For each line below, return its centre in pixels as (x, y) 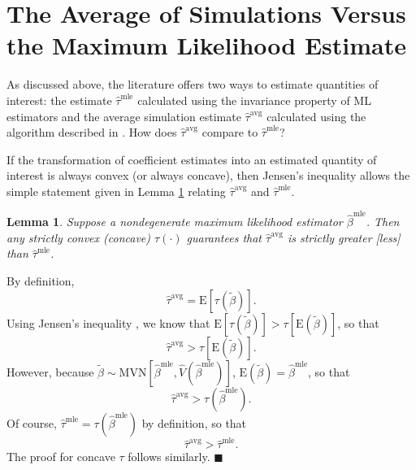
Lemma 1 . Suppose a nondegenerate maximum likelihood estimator (175, 222)
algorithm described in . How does (92, 132)
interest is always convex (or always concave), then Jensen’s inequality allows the (208, 175)
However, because (50, 371)
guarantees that (224, 237)
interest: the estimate (59, 100)
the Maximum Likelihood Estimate (207, 45)
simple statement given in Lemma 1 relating (116, 191)
